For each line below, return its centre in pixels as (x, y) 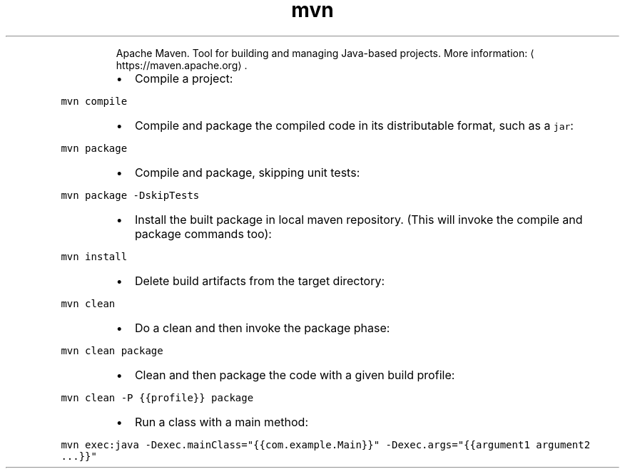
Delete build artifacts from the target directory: (260, 280)
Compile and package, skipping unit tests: (247, 172)
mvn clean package (112, 350)
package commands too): (203, 233)
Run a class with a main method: (221, 422)
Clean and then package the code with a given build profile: (295, 375)
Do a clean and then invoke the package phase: (262, 328)
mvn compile (94, 101)
